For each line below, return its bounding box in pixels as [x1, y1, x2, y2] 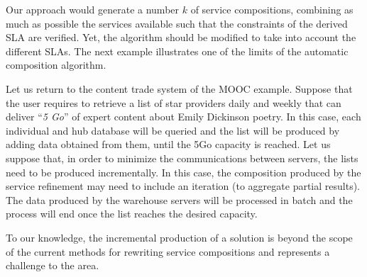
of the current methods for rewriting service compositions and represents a [6, 244, 330, 259]
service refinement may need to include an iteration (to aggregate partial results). [6, 179, 360, 193]
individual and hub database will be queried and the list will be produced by [6, 123, 340, 137]
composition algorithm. [6, 57, 106, 72]
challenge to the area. [6, 258, 99, 273]
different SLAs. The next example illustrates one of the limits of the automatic [6, 43, 349, 58]
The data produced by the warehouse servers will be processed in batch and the [6, 192, 353, 207]
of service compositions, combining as [190, 2, 354, 16]
